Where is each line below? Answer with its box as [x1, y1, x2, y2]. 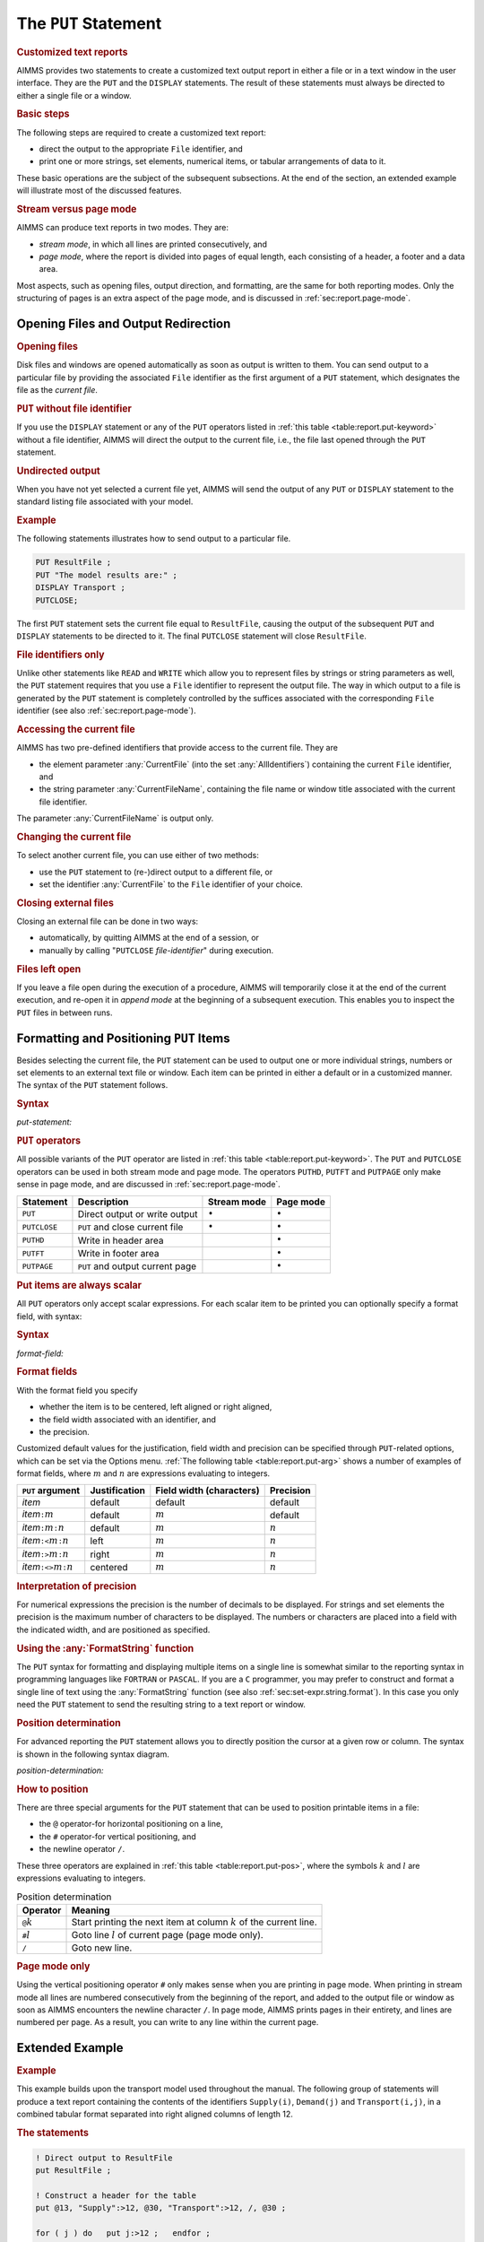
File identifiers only [16, 648, 105, 661]
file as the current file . [16, 385, 99, 395]
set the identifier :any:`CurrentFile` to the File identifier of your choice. [39, 879, 304, 890]
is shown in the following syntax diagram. [16, 1749, 169, 1760]
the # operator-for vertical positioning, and [39, 1830, 196, 1842]
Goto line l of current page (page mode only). [71, 1929, 264, 1942]
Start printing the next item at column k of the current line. [71, 1916, 317, 1928]
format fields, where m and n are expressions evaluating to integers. [16, 1468, 271, 1479]
